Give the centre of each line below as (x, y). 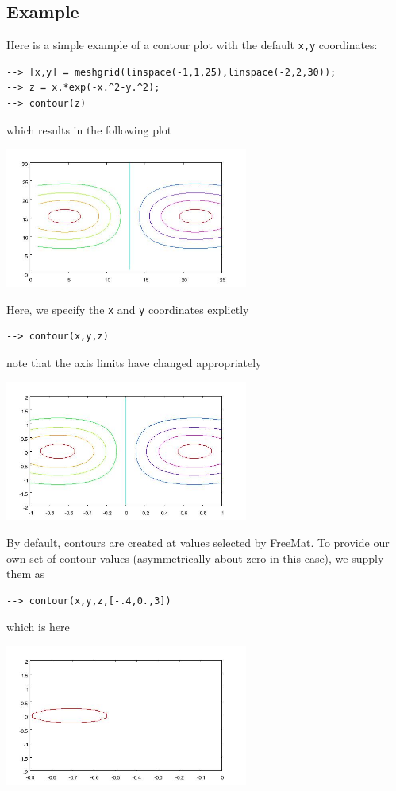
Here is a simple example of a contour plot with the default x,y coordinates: (192, 45)
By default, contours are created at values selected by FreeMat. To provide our (198, 542)
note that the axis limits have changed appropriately (134, 362)
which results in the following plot (89, 129)
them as (26, 574)
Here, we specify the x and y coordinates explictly (128, 309)
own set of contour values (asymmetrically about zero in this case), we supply (195, 558)
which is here (38, 627)
